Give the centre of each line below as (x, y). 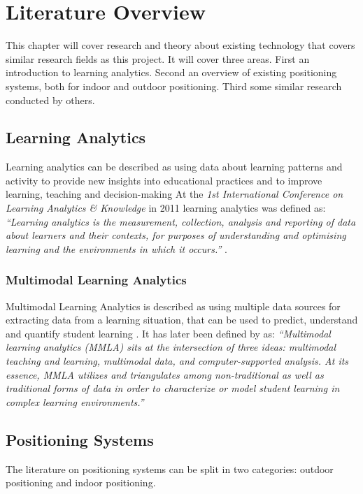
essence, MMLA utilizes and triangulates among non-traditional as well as (165, 374)
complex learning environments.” (75, 401)
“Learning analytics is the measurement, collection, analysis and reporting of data (181, 221)
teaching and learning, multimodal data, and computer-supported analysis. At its (177, 361)
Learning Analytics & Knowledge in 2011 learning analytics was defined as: (166, 208)
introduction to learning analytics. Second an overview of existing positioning (171, 72)
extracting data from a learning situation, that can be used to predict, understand (182, 320)
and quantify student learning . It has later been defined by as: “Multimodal (168, 333)
